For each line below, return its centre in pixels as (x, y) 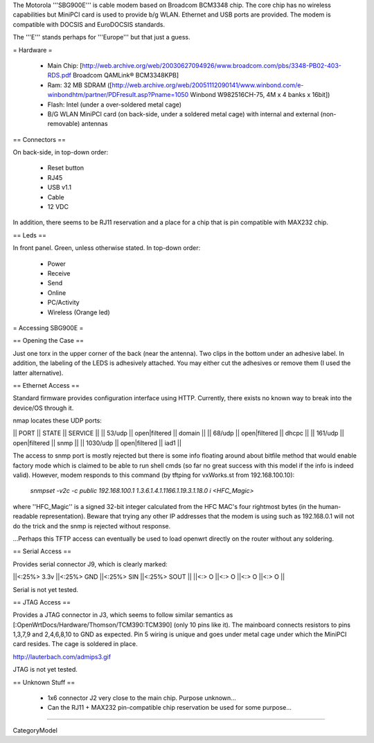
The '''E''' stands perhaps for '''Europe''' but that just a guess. (101, 37)
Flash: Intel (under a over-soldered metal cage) (115, 105)
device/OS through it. (43, 408)
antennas (95, 124)
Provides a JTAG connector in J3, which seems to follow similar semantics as (123, 615)
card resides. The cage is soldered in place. (75, 644)
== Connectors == (39, 139)
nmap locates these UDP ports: (57, 421)
